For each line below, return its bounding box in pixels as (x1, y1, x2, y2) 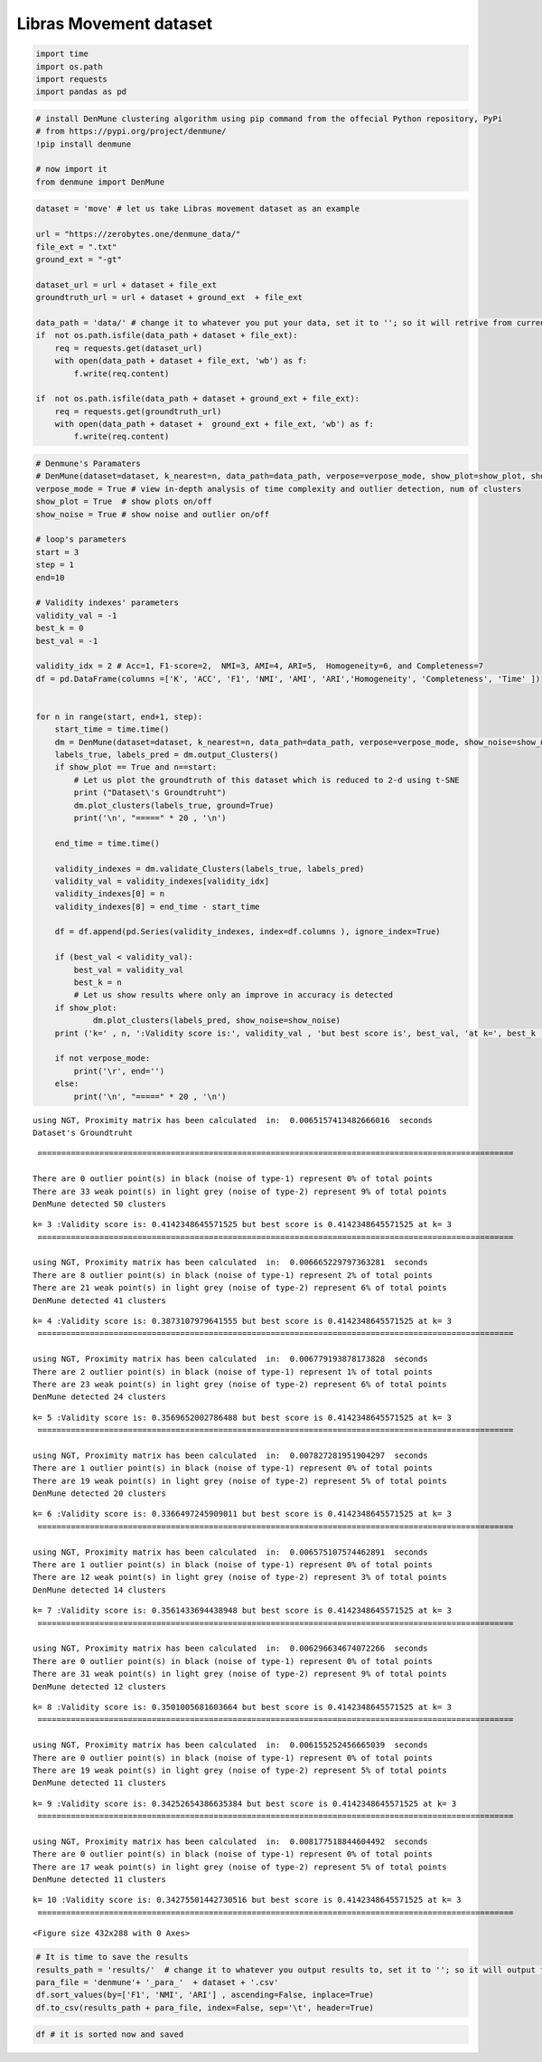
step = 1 (35, 560, 75, 570)
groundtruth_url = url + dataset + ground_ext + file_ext (35, 292, 303, 303)
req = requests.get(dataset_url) (54, 343, 203, 353)
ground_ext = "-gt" (35, 254, 122, 264)
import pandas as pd (35, 87, 126, 97)
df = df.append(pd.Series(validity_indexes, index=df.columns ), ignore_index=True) (54, 927, 442, 937)
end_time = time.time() (54, 837, 160, 848)
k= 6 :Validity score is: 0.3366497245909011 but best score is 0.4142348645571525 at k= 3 (33, 1509, 452, 1519)
